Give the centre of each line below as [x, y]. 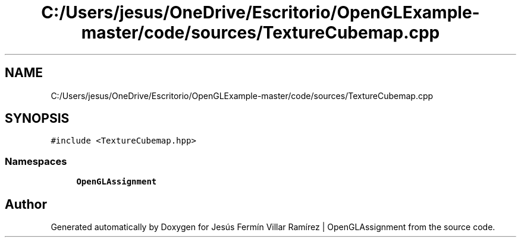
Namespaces [36, 161]
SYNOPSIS [37, 119]
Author [26, 204]
